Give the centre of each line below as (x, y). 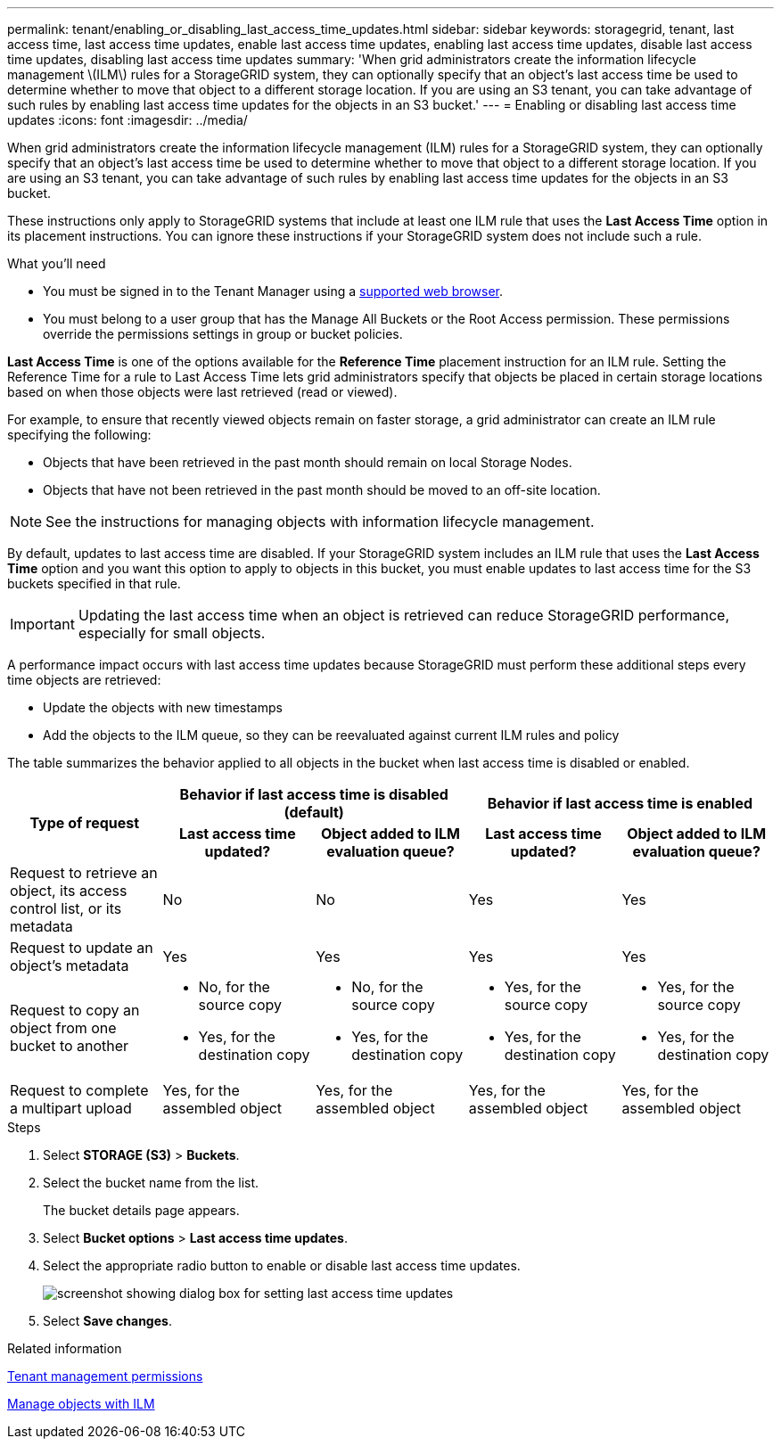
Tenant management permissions (105, 1376)
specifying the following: (79, 435)
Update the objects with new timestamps (163, 707)
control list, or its (66, 908)
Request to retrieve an (84, 873)
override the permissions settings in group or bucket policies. (223, 334)
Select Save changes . (107, 1321)
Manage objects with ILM (81, 1404)
